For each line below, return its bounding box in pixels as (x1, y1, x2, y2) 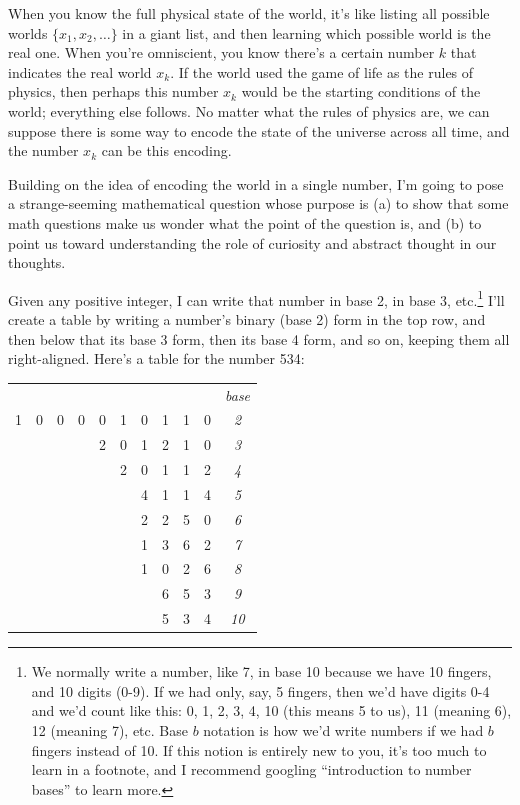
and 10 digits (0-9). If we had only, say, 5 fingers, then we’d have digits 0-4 (31, 680, 490, 701)
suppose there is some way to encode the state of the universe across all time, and (8, 120, 510, 141)
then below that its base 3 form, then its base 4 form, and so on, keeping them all (8, 328, 510, 349)
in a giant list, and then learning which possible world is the (122, 22, 491, 43)
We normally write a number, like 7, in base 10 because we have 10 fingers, (31, 661, 492, 682)
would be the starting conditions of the (241, 81, 481, 102)
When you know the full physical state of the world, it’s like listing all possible (8, 3, 490, 23)
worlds (8, 22, 48, 43)
